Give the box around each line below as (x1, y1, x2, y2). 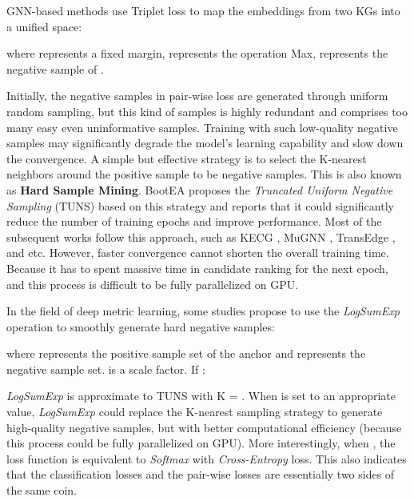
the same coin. (6, 482, 77, 499)
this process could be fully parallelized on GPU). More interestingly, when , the (6, 435, 396, 451)
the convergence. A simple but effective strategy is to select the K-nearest (6, 150, 367, 166)
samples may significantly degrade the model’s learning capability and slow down (6, 134, 404, 151)
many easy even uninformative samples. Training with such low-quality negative (6, 118, 398, 135)
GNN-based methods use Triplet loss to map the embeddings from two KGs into (6, 2, 400, 18)
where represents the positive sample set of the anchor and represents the (6, 345, 366, 362)
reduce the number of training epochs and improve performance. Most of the (6, 213, 382, 230)
